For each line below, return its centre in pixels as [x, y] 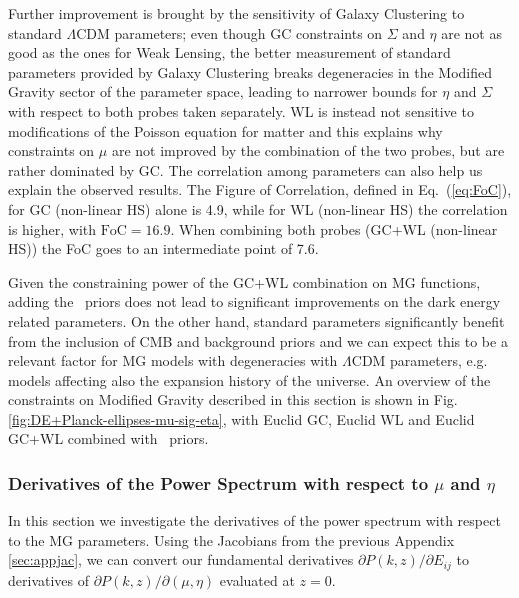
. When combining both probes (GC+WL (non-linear [334, 228]
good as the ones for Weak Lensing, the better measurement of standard [229, 52]
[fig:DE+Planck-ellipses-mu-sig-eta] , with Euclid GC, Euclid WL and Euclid [241, 418]
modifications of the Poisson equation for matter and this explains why [225, 130]
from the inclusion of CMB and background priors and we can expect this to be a [258, 340]
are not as [471, 32]
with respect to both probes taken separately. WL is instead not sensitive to [241, 110]
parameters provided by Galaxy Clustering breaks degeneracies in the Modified [250, 71]
